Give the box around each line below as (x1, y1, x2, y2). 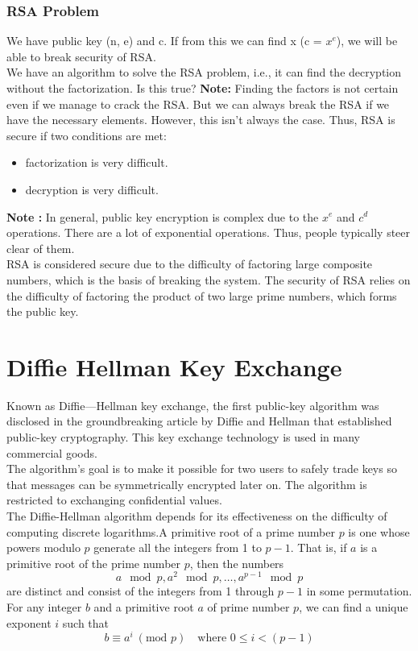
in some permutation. (306, 583, 412, 599)
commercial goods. (6, 444, 97, 461)
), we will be (336, 32, 398, 49)
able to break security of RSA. (6, 48, 156, 64)
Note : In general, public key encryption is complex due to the (6, 208, 319, 225)
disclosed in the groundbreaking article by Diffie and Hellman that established (6, 413, 392, 429)
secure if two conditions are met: (6, 126, 167, 143)
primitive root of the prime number (6, 554, 181, 571)
